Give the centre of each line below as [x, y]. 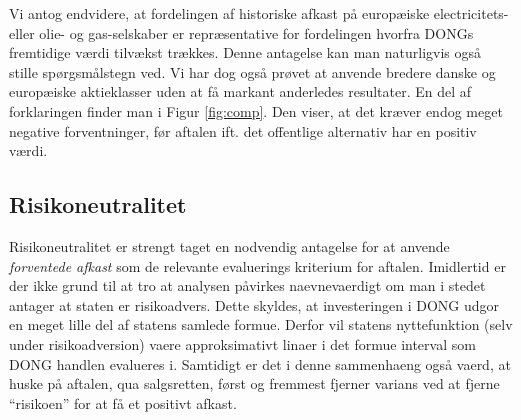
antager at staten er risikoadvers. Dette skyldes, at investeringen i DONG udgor [254, 304]
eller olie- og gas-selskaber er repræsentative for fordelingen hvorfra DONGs [241, 32]
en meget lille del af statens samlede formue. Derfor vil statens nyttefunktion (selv [261, 324]
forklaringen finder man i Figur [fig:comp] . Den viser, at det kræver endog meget [256, 110]
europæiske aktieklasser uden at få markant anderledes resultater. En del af [240, 91]
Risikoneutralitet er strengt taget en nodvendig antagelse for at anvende [229, 245]
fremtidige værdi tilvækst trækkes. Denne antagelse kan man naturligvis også [245, 52]
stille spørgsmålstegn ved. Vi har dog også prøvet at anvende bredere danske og [252, 71]
